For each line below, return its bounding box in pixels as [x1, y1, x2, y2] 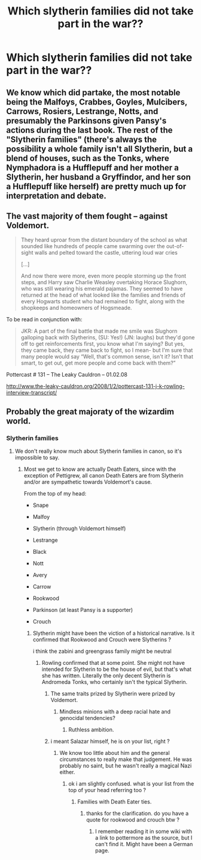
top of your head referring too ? [68, 787, 147, 794]
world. [6, 416, 31, 426]
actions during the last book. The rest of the [6, 125, 173, 135]
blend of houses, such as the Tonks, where [6, 153, 169, 163]
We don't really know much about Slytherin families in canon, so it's [14, 447, 182, 455]
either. [59, 769, 75, 776]
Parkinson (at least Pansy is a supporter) [32, 607, 133, 614]
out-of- [166, 243, 184, 250]
